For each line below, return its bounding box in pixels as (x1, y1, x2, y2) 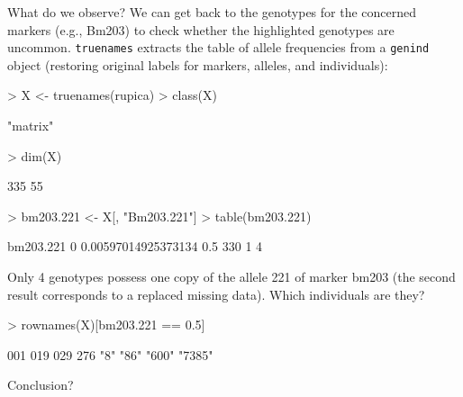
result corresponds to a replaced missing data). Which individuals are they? (7, 284, 425, 303)
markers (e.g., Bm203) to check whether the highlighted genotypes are (7, 20, 395, 39)
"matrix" (7, 116, 54, 135)
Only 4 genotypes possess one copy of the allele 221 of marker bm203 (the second (7, 267, 456, 285)
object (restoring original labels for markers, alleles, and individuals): (7, 55, 388, 74)
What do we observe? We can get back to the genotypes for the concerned (7, 3, 417, 21)
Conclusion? (7, 375, 74, 394)
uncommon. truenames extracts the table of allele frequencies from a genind (7, 38, 430, 57)
